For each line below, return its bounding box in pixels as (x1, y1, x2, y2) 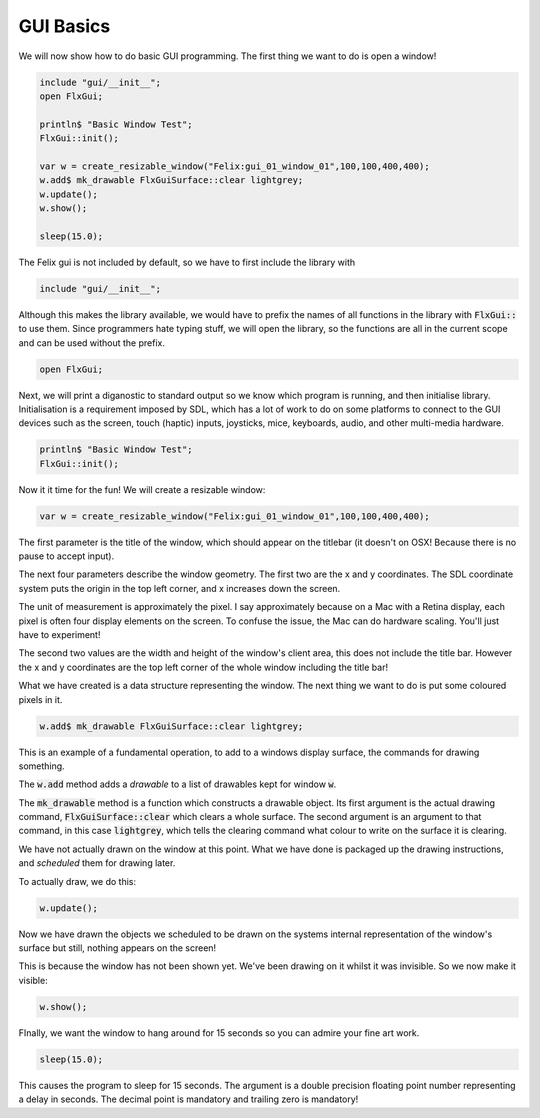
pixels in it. (18, 693, 63, 705)
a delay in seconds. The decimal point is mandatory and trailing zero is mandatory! (18, 1093, 359, 1105)
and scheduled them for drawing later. (18, 857, 176, 869)
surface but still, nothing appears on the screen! (18, 942, 217, 954)
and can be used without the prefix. (18, 336, 165, 349)
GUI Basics (18, 15, 111, 37)
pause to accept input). (18, 550, 115, 562)
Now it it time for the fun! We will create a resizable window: (18, 483, 266, 495)
